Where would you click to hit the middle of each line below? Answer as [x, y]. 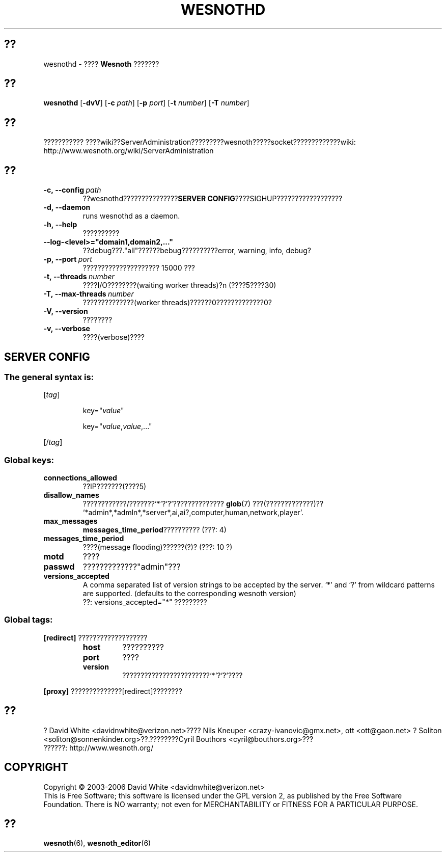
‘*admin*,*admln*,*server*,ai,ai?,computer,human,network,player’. [193, 513]
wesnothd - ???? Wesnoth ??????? [101, 64]
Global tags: [29, 620]
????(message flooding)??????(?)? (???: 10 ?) [158, 547]
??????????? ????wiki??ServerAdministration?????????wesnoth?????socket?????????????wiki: [200, 142]
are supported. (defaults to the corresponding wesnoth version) [189, 594]
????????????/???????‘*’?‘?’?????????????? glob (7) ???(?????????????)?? [203, 504]
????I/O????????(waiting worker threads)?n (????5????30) [179, 285]
